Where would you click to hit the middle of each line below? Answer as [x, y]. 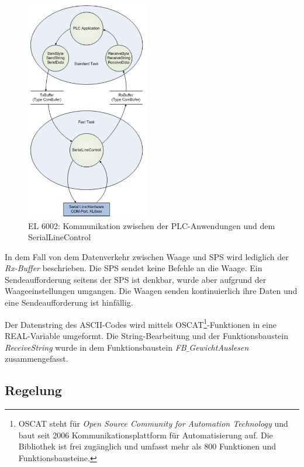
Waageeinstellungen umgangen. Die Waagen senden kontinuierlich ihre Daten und [151, 291]
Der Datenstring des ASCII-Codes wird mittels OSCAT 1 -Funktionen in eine [141, 323]
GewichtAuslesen [219, 347]
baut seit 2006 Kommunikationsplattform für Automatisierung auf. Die [146, 435]
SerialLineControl [60, 237]
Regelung [33, 390]
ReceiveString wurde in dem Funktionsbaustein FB [96, 347]
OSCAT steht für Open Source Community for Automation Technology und [153, 423]
